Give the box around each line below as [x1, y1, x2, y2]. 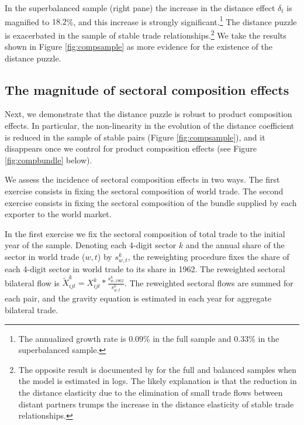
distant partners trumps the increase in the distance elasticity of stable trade [18, 397, 294, 410]
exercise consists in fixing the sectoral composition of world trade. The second [5, 185, 284, 197]
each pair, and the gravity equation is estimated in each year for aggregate [5, 292, 272, 304]
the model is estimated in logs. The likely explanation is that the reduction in [18, 375, 297, 387]
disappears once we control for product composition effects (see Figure [5, 142, 257, 155]
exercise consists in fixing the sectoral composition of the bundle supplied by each [5, 196, 297, 208]
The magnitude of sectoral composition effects [5, 80, 289, 98]
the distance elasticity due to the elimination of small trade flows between [18, 386, 283, 398]
